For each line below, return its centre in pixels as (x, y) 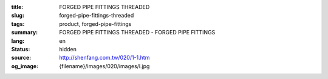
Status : (21, 49)
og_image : (25, 66)
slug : (18, 16)
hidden (68, 49)
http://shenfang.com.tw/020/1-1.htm (104, 58)
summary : (25, 33)
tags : (18, 24)
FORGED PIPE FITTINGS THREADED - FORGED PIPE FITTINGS (137, 33)
